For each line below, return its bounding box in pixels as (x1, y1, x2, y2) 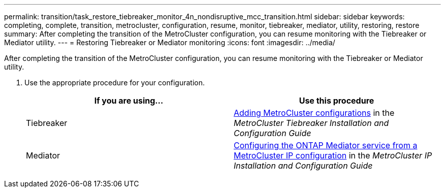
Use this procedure (299, 95, 374, 106)
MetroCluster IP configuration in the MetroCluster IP (234, 150, 432, 161)
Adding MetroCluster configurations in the (234, 108, 395, 118)
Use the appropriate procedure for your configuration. (24, 78, 205, 87)
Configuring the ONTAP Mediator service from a (234, 140, 418, 150)
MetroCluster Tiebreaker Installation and (234, 118, 389, 128)
